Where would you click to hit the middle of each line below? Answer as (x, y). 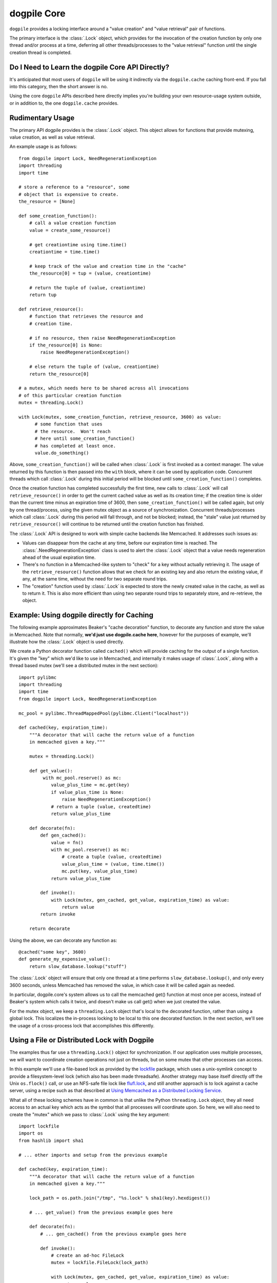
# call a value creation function (73, 223)
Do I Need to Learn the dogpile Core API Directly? (89, 67)
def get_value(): (51, 771)
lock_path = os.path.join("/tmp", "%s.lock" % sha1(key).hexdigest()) (120, 1198)
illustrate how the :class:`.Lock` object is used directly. (67, 642)
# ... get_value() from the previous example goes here (101, 1212)
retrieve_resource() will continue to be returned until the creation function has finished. (107, 524)
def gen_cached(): (63, 835)
